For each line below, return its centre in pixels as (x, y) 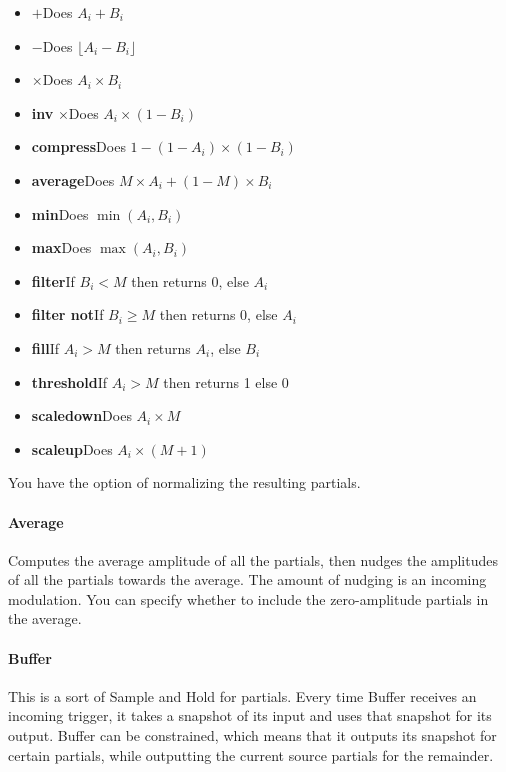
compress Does (78, 146)
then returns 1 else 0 (226, 381)
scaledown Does (81, 415)
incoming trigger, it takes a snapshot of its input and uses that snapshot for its (250, 715)
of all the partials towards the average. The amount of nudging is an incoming (247, 579)
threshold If (69, 381)
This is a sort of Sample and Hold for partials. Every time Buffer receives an (242, 695)
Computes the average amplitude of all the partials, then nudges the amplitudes (253, 559)
